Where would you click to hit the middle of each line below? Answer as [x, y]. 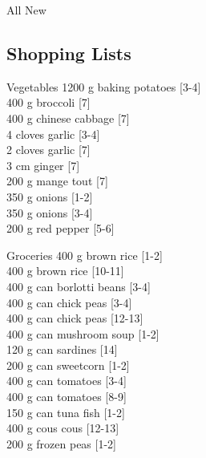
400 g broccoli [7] [48, 102]
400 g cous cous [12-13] [63, 428]
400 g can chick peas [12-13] [75, 318]
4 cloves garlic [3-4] [53, 134]
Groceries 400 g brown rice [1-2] [85, 255]
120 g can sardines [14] [62, 349]
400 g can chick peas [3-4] [69, 302]
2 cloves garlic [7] [48, 150]
